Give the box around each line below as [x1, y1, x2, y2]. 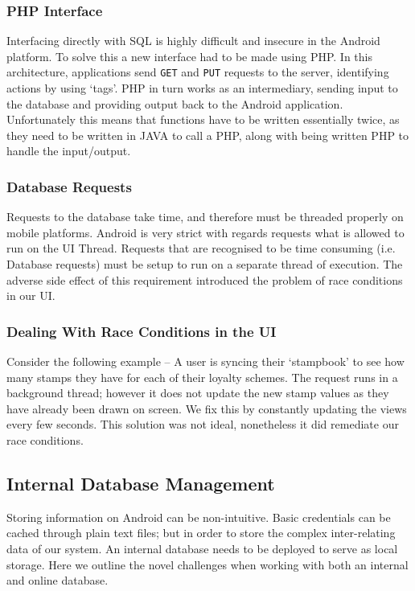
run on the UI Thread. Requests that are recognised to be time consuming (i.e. [6, 240, 396, 257]
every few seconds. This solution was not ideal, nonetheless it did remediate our [6, 416, 399, 433]
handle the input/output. [6, 142, 131, 159]
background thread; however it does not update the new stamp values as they [6, 384, 389, 401]
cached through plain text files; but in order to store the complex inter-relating [6, 524, 396, 541]
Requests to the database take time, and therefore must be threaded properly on [6, 208, 404, 225]
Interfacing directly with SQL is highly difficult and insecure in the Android [6, 32, 380, 49]
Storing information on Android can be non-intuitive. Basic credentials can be [6, 508, 391, 525]
